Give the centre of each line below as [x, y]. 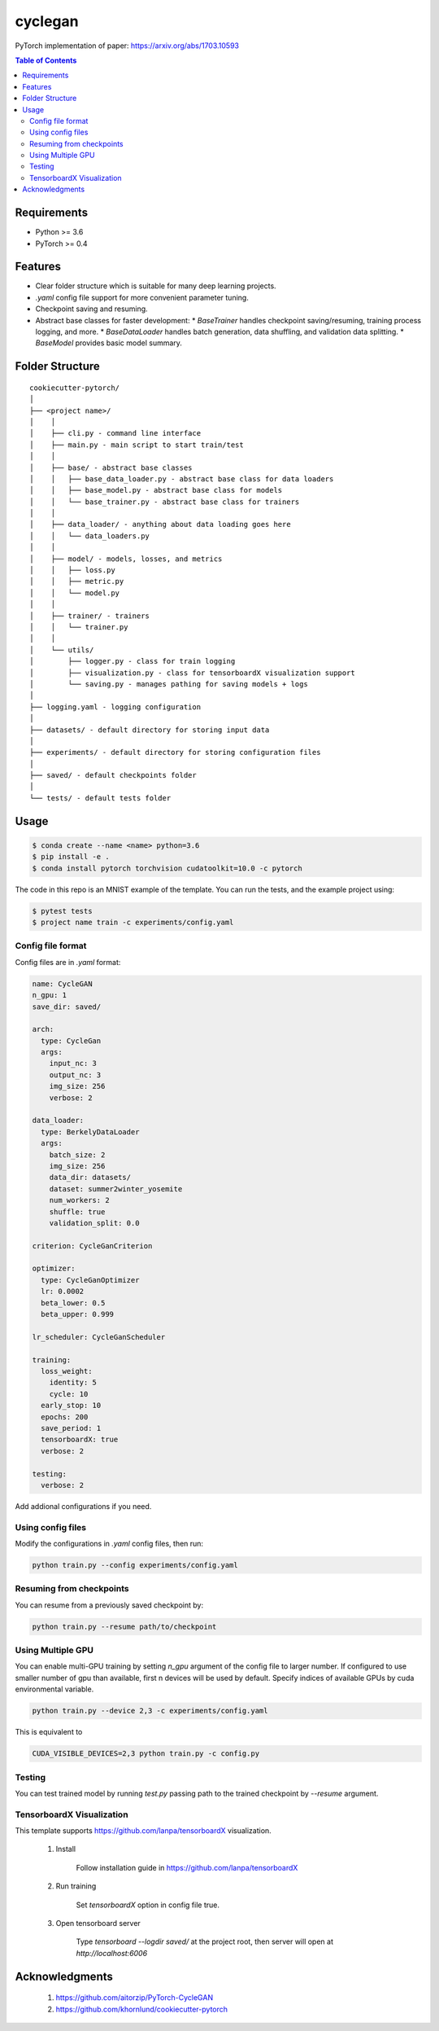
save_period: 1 [71, 1428]
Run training [76, 1886]
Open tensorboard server [98, 1924]
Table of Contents [46, 60]
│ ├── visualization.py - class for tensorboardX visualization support [192, 673]
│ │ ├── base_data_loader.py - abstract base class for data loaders [182, 479]
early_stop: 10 [71, 1406]
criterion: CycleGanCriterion [92, 1246]
